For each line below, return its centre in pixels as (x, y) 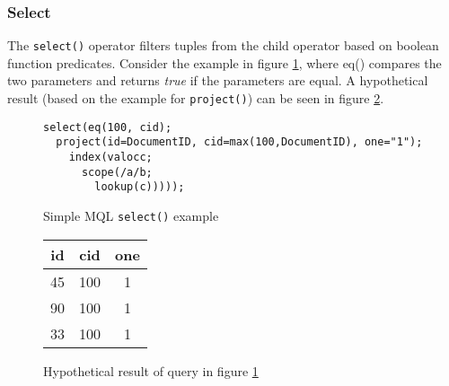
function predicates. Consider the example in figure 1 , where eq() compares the (224, 62)
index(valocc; (110, 158)
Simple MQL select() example (131, 215)
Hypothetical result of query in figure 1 (151, 370)
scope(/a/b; (117, 172)
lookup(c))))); (140, 187)
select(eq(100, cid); (108, 127)
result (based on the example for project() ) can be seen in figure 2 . (196, 98)
